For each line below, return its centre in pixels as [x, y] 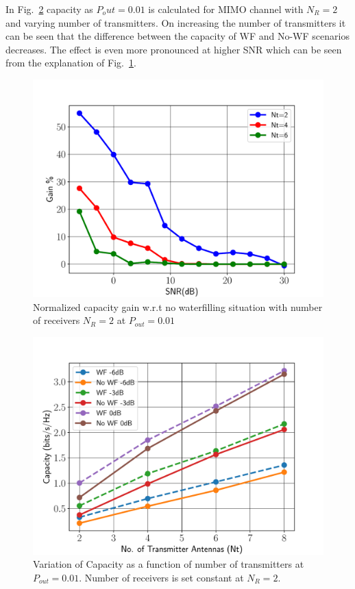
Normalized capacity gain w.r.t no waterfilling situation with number [178, 306]
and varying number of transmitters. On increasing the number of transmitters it [176, 22]
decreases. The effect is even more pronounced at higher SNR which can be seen [174, 49]
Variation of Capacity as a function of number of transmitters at [169, 564]
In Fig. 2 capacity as [49, 9]
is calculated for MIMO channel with [226, 9]
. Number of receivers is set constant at [161, 577]
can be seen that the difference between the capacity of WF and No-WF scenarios [177, 36]
